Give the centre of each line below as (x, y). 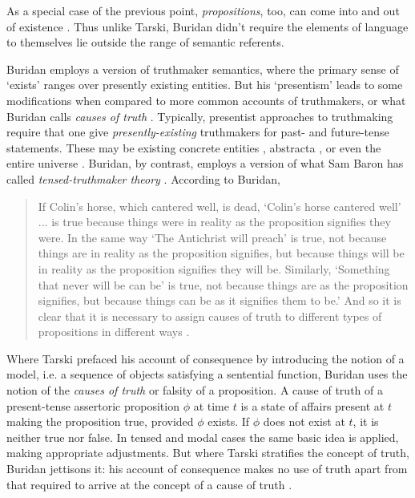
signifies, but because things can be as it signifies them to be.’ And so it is (220, 300)
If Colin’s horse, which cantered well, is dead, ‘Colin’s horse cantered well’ (220, 206)
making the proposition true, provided (100, 421)
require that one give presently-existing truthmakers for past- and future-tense (198, 132)
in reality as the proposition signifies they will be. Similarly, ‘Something (214, 268)
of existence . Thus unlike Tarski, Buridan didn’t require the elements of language (207, 26)
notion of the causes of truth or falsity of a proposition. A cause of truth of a (195, 390)
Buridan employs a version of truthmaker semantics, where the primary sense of (203, 69)
